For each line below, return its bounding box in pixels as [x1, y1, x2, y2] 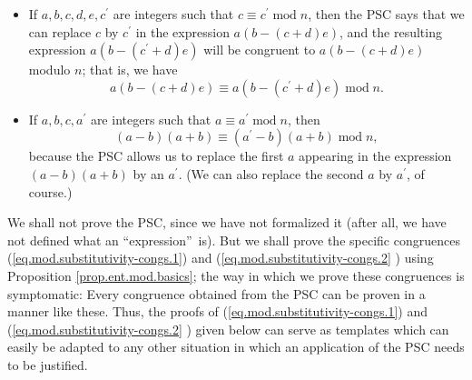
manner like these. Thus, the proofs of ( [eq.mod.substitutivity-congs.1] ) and [7, 302, 428, 321]
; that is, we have [82, 60, 178, 79]
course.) [28, 182, 73, 201]
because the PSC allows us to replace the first [28, 146, 284, 165]
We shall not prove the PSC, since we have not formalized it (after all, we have [7, 213, 447, 232]
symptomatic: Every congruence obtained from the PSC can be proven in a [7, 284, 426, 303]
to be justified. [7, 355, 88, 374]
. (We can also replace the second [178, 164, 364, 183]
